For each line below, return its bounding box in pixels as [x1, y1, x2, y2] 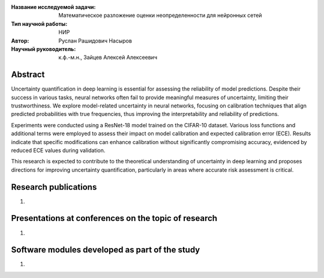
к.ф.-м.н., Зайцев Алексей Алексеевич [58, 54, 157, 61]
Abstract [11, 70, 45, 80]
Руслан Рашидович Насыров [58, 37, 132, 44]
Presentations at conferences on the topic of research [11, 213, 218, 223]
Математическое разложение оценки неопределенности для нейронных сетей [58, 12, 262, 19]
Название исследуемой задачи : [11, 4, 96, 10]
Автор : [11, 37, 29, 44]
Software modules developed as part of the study [11, 245, 200, 255]
